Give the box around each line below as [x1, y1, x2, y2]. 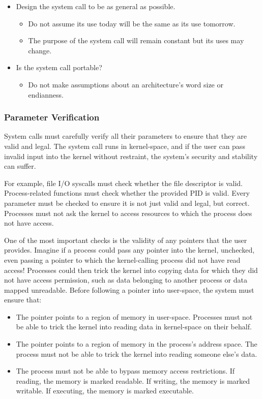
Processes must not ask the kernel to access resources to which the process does [4, 207, 252, 218]
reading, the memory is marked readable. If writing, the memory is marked [16, 375, 250, 386]
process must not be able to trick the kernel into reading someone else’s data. [16, 348, 257, 359]
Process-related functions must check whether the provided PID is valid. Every [4, 188, 250, 198]
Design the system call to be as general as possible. [16, 1, 176, 11]
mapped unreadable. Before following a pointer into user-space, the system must [4, 284, 254, 295]
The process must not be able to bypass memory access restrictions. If [16, 365, 235, 376]
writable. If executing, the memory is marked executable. [16, 385, 194, 396]
